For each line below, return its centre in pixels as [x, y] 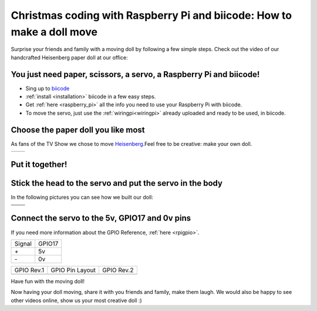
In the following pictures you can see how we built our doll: [82, 197]
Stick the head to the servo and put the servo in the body [117, 183]
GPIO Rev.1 [29, 270]
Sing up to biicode [48, 88]
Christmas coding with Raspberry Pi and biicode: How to [151, 15]
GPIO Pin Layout [73, 270]
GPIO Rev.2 [118, 270]
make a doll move [54, 32]
